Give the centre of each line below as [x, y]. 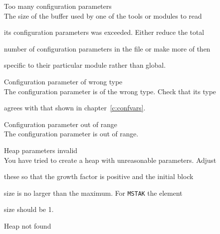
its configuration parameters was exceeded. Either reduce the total [104, 32]
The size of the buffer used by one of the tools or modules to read [103, 15]
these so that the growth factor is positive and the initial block [99, 176]
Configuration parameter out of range [61, 124]
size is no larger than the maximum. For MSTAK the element [93, 193]
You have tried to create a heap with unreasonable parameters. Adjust [110, 160]
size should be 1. [29, 209]
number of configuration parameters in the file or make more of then [107, 48]
